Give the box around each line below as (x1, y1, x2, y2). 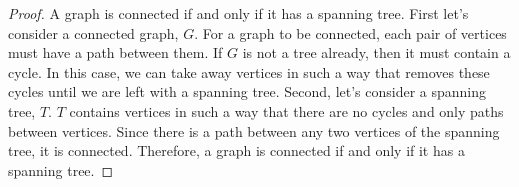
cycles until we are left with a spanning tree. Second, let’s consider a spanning (8, 81, 487, 102)
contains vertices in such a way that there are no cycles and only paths (69, 100, 504, 121)
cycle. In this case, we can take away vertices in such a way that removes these (8, 61, 490, 82)
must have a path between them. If (8, 42, 223, 63)
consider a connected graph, (8, 22, 179, 43)
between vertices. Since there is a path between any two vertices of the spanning (8, 120, 500, 141)
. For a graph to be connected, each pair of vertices (194, 22, 507, 43)
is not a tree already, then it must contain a (242, 42, 511, 63)
